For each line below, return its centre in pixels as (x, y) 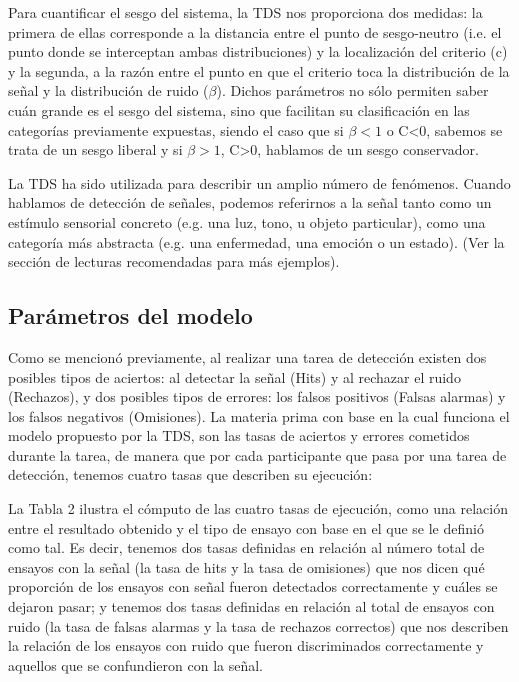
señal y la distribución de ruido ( (108, 90)
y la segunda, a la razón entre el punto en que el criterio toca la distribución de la (259, 70)
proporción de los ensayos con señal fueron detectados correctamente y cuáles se (253, 586)
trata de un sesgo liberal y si (95, 149)
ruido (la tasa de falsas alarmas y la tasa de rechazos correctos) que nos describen (258, 625)
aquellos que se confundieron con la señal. (135, 664)
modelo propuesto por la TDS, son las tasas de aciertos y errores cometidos (239, 435)
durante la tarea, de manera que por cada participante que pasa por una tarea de (257, 454)
